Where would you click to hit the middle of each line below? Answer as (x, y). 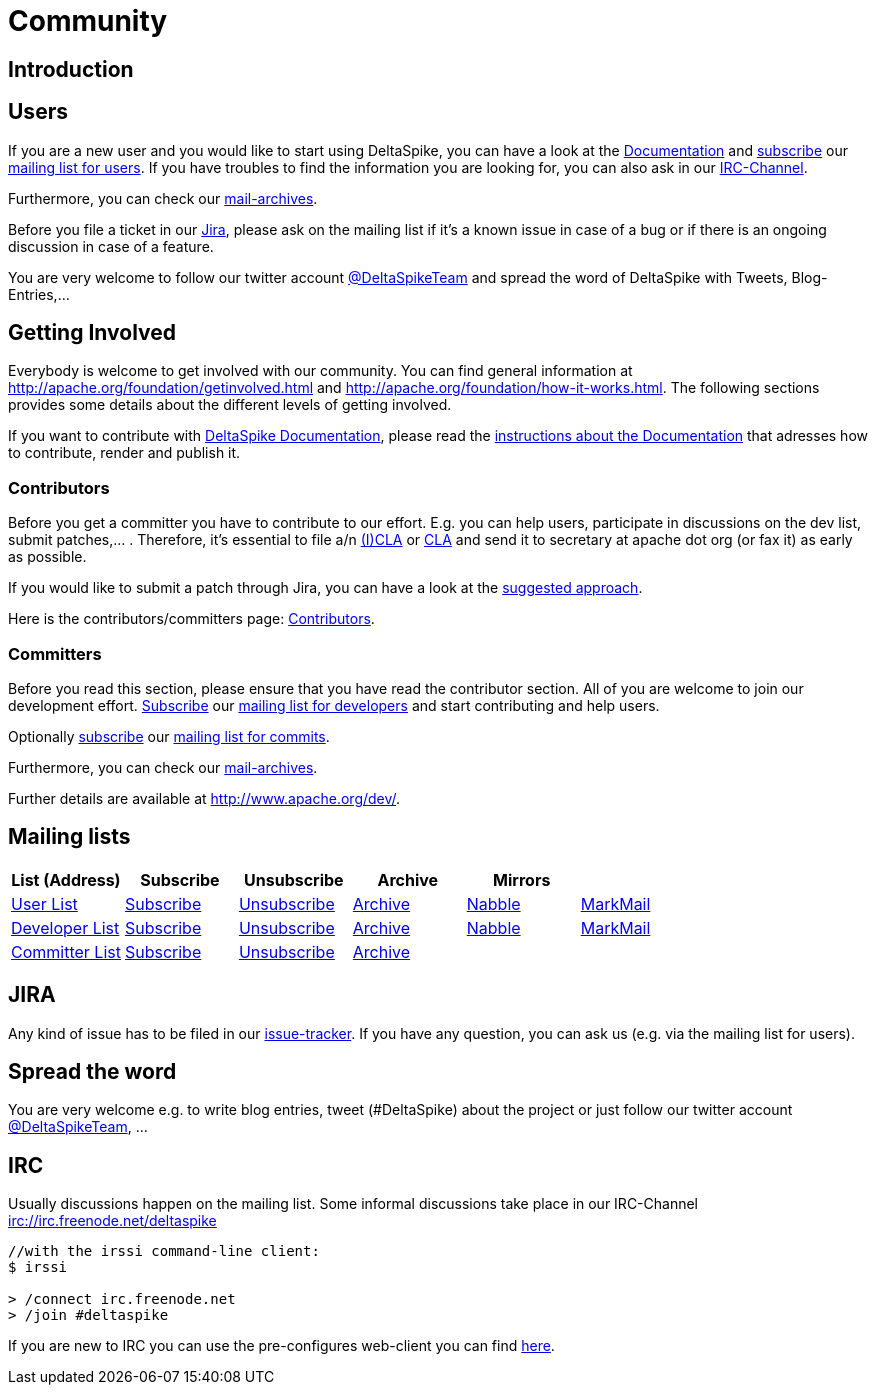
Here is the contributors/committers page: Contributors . (191, 619)
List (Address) (66, 879)
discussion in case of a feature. (111, 246)
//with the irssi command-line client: (164, 1251)
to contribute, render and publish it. (124, 453)
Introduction (71, 69)
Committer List (66, 951)
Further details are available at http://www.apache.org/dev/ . (204, 798)
